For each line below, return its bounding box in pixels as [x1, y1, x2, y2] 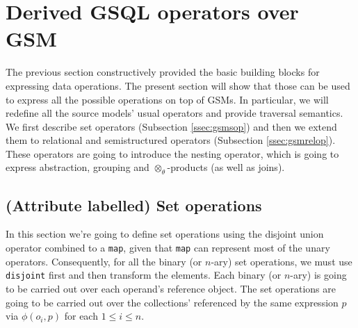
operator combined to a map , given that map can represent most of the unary [6, 240, 330, 255]
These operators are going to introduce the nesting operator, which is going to [6, 146, 339, 161]
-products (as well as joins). [167, 160, 285, 174]
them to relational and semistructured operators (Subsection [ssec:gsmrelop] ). [6, 133, 336, 147]
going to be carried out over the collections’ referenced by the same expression [6, 295, 339, 309]
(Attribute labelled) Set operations [6, 194, 262, 215]
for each [64, 309, 98, 323]
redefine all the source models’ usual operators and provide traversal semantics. [6, 106, 343, 120]
